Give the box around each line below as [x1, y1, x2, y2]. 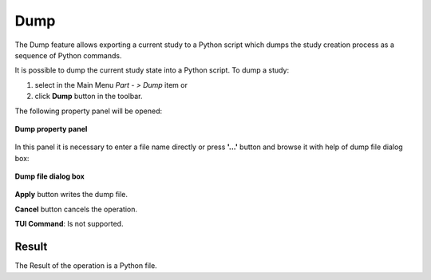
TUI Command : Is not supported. [14, 219, 124, 229]
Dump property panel [14, 124, 88, 133]
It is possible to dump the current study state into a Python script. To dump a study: [14, 65, 290, 75]
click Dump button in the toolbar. [34, 92, 143, 101]
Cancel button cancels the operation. [14, 204, 138, 214]
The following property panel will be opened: [14, 106, 163, 116]
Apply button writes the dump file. [14, 190, 128, 199]
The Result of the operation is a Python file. [14, 261, 157, 270]
